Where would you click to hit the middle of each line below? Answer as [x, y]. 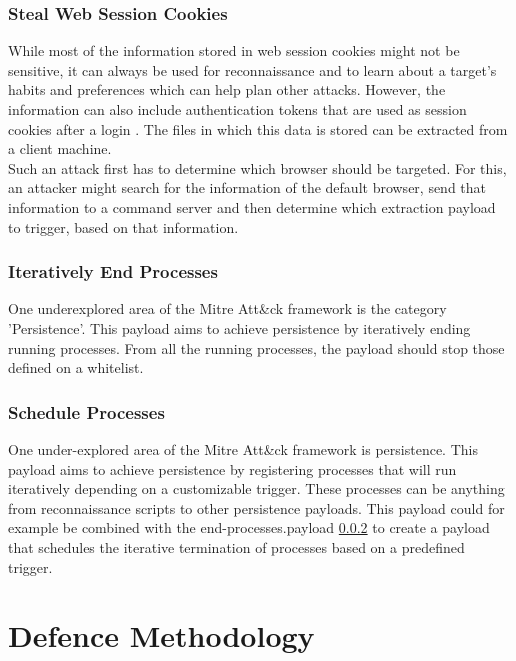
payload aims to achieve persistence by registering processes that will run [232, 468]
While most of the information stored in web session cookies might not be [234, 50]
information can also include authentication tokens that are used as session [237, 109]
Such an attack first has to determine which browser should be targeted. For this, [257, 167]
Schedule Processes [86, 411]
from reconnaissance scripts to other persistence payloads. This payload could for [256, 507]
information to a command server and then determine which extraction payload [252, 206]
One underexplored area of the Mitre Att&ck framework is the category [227, 308]
